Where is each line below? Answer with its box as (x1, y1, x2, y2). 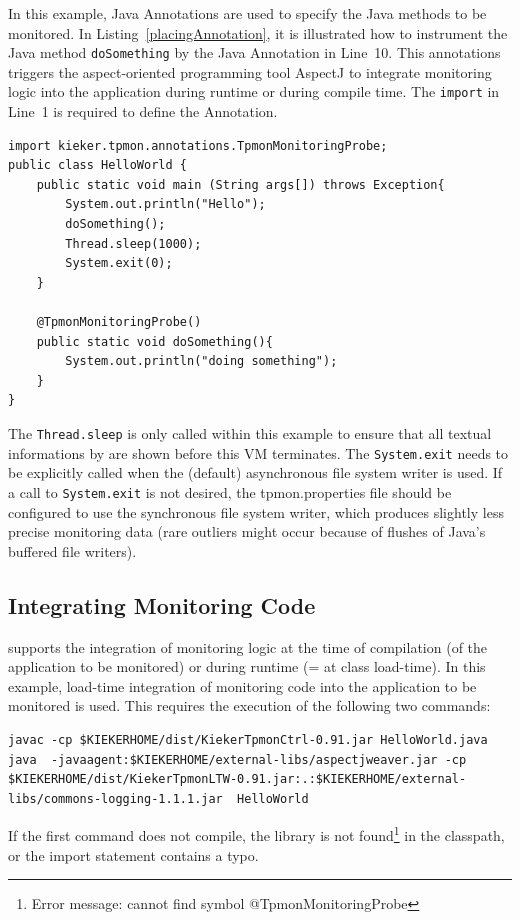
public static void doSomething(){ (36, 334, 273, 349)
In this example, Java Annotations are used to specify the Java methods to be (8, 3, 487, 23)
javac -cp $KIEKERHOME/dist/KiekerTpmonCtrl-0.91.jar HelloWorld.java (8, 732, 488, 747)
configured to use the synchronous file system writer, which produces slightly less (8, 501, 504, 522)
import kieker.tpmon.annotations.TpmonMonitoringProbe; (8, 138, 388, 153)
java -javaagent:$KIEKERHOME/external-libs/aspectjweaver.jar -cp (8, 752, 467, 767)
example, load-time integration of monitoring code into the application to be (8, 675, 477, 696)
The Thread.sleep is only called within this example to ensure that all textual (8, 423, 492, 443)
